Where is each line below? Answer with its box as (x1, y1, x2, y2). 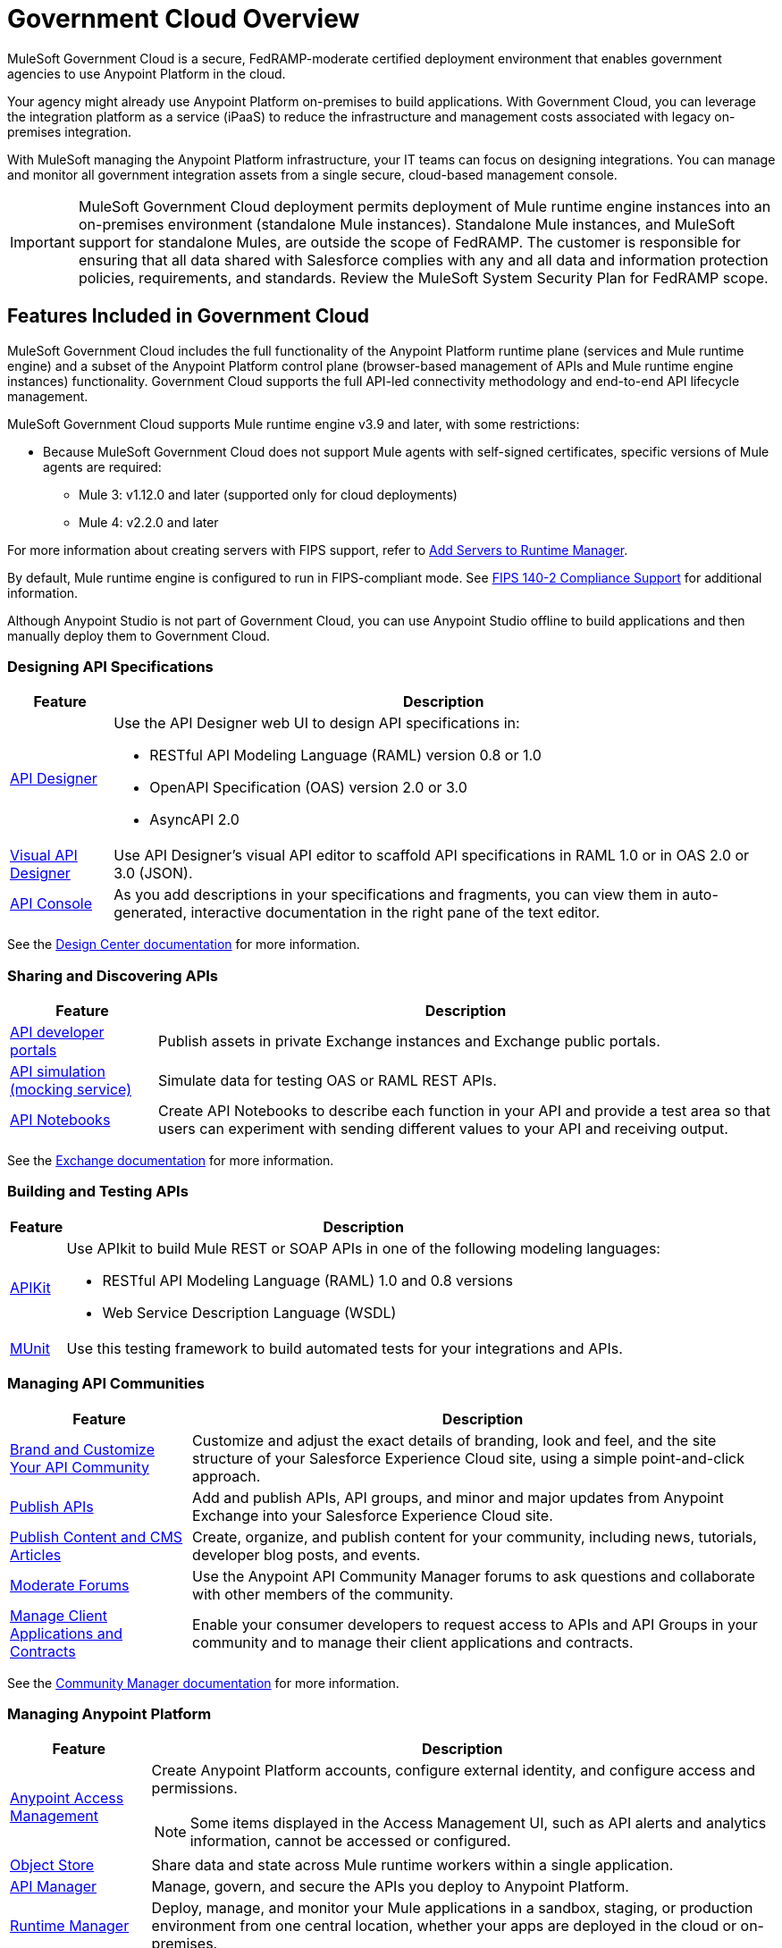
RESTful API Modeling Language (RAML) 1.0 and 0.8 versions (102, 1271, 513, 1289)
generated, (114, 903, 187, 922)
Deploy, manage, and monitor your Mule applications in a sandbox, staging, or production (151, 1899, 753, 1918)
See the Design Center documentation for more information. (7, 936, 360, 953)
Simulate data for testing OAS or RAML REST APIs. (158, 1071, 497, 1090)
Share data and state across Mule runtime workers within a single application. (151, 1856, 674, 1875)
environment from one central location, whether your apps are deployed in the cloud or (151, 1917, 737, 1935)
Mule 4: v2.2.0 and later (79, 514, 219, 530)
